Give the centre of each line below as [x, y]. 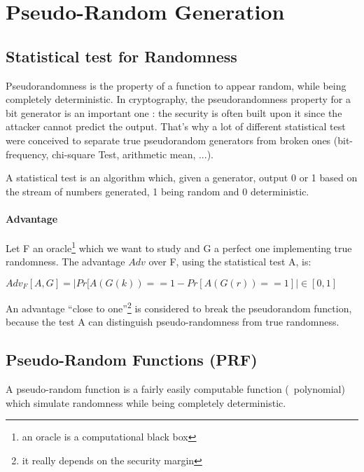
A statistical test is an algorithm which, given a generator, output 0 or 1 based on [182, 178]
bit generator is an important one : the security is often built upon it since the [174, 112]
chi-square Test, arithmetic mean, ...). [133, 154]
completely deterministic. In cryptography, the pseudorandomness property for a [178, 99]
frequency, [27, 154]
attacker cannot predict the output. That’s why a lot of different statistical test [176, 126]
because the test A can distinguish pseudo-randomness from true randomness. [173, 322]
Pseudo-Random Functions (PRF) [132, 360]
